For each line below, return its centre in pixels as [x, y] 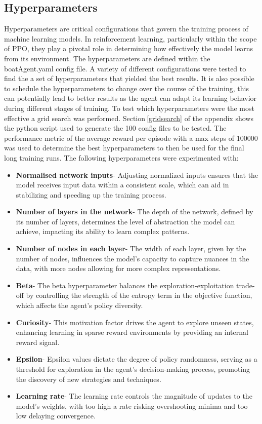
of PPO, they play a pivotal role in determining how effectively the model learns [129, 48]
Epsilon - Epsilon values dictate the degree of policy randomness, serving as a [137, 359]
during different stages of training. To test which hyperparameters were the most [129, 108]
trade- [246, 285]
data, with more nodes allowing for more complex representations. [118, 268]
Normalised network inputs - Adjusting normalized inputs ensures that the [137, 175]
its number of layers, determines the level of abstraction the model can [125, 221]
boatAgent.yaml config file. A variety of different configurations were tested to [125, 68]
